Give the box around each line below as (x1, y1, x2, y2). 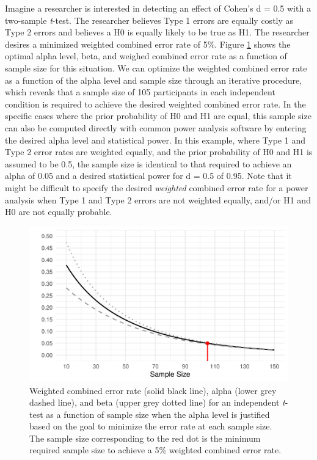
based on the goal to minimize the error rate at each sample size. (29, 420, 272, 433)
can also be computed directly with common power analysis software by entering (5, 121, 307, 134)
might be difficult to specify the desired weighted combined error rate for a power (5, 181, 308, 194)
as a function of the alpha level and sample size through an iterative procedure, (5, 73, 302, 86)
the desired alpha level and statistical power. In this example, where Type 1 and (5, 133, 305, 146)
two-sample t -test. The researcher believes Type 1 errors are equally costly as (5, 13, 294, 26)
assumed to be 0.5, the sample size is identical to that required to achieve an (5, 157, 292, 170)
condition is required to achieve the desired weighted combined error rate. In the (5, 97, 306, 110)
